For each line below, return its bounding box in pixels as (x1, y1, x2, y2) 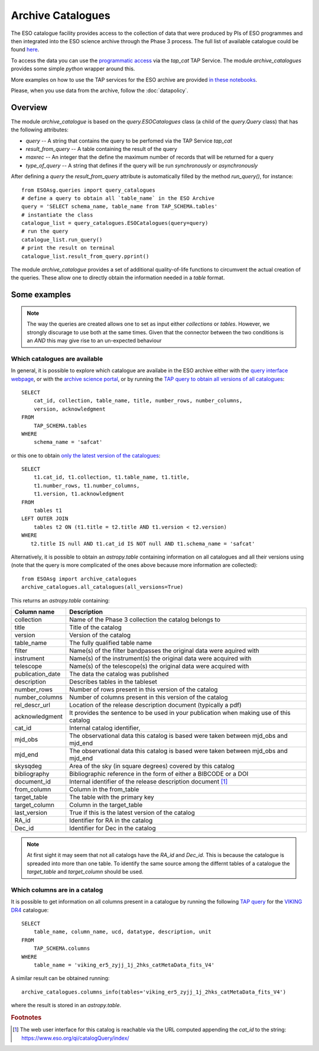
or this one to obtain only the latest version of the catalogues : (11, 452, 161, 459)
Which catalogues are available (11, 354, 103, 363)
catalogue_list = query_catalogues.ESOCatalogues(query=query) (21, 220, 209, 227)
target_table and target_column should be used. (27, 868, 144, 875)
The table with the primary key (69, 793, 154, 801)
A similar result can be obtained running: (11, 975, 110, 982)
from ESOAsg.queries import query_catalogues (21, 186, 156, 194)
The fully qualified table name (69, 639, 152, 647)
